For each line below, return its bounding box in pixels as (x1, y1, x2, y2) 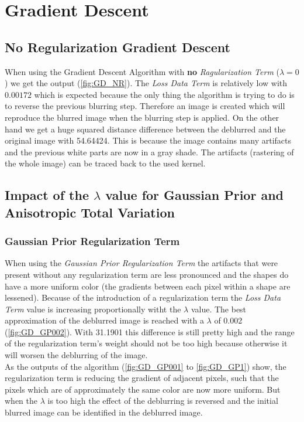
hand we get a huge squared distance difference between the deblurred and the (5, 122, 286, 135)
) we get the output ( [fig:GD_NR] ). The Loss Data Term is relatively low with (5, 77, 288, 89)
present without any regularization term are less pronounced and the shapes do (5, 268, 289, 280)
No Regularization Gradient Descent (5, 38, 230, 56)
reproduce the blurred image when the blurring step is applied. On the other (5, 111, 279, 123)
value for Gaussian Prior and (105, 186, 284, 204)
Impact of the (5, 186, 89, 204)
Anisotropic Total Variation (5, 203, 175, 221)
